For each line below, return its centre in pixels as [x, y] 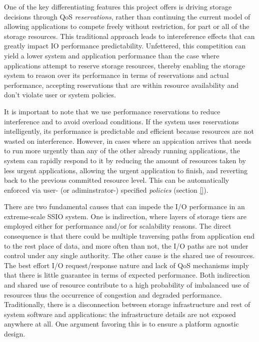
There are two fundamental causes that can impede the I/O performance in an [124, 206]
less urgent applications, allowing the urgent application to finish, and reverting [126, 170]
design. [15, 334]
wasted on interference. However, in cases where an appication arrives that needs [128, 141]
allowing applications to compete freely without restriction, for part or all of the [127, 26]
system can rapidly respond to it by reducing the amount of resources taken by [125, 160]
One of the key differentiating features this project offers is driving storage [118, 6]
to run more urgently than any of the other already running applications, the [122, 151]
